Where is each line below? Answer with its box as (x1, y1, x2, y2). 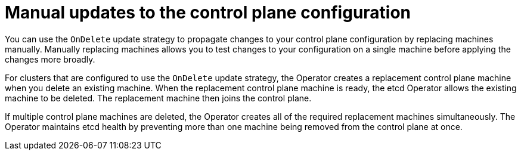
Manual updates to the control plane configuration (5, 2, 411, 23)
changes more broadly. (5, 54, 95, 64)
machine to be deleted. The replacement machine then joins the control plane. (5, 92, 312, 103)
